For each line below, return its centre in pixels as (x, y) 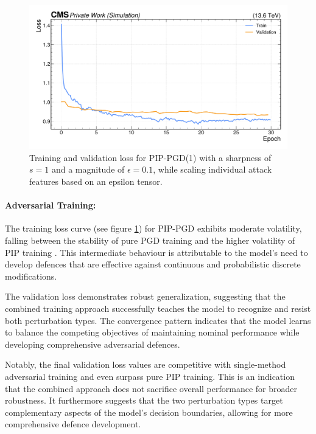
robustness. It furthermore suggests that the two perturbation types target (144, 400)
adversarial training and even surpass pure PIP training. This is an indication (150, 376)
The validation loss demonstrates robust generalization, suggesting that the (145, 296)
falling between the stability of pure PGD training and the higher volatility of (150, 240)
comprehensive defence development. (73, 424)
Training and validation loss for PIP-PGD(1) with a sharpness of (150, 157)
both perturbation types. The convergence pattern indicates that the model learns (158, 320)
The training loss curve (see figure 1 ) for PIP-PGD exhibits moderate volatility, (153, 228)
